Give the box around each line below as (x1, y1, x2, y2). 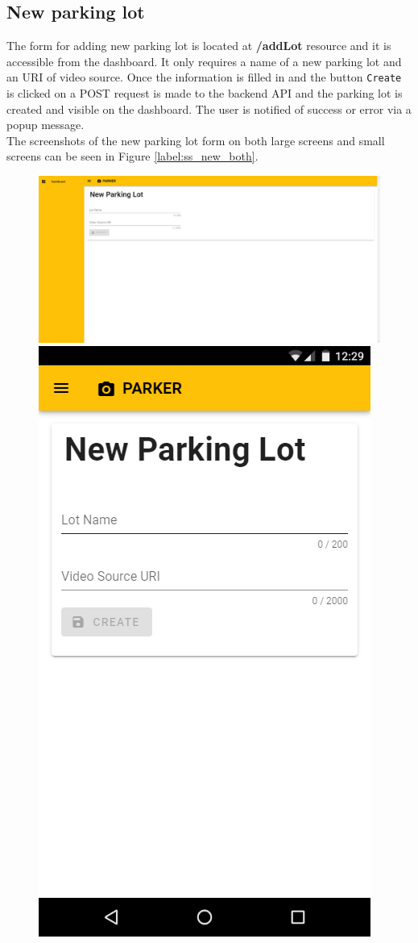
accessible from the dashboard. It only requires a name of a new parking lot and (6, 52, 402, 69)
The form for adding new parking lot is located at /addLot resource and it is (6, 37, 391, 54)
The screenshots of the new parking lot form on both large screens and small (6, 131, 385, 148)
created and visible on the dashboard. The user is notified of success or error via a (6, 100, 412, 117)
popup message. (6, 116, 85, 133)
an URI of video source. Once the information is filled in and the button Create (6, 69, 402, 86)
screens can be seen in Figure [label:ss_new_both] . (6, 148, 259, 165)
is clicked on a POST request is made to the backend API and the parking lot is (6, 85, 403, 102)
